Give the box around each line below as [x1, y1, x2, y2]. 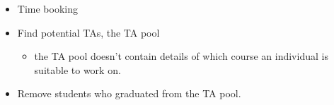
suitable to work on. [34, 62, 121, 77]
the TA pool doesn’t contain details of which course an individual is [34, 49, 328, 63]
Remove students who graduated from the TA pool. [17, 86, 241, 101]
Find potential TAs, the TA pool [17, 25, 160, 39]
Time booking [17, 1, 78, 16]
